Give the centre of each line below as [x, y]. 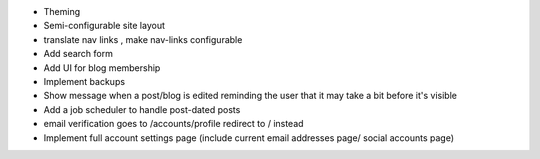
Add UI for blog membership [102, 67]
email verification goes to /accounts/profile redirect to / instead [173, 124]
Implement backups [84, 81]
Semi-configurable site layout [104, 26]
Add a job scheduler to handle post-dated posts [142, 109]
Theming [61, 11]
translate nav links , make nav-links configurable [143, 39]
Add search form [78, 54]
